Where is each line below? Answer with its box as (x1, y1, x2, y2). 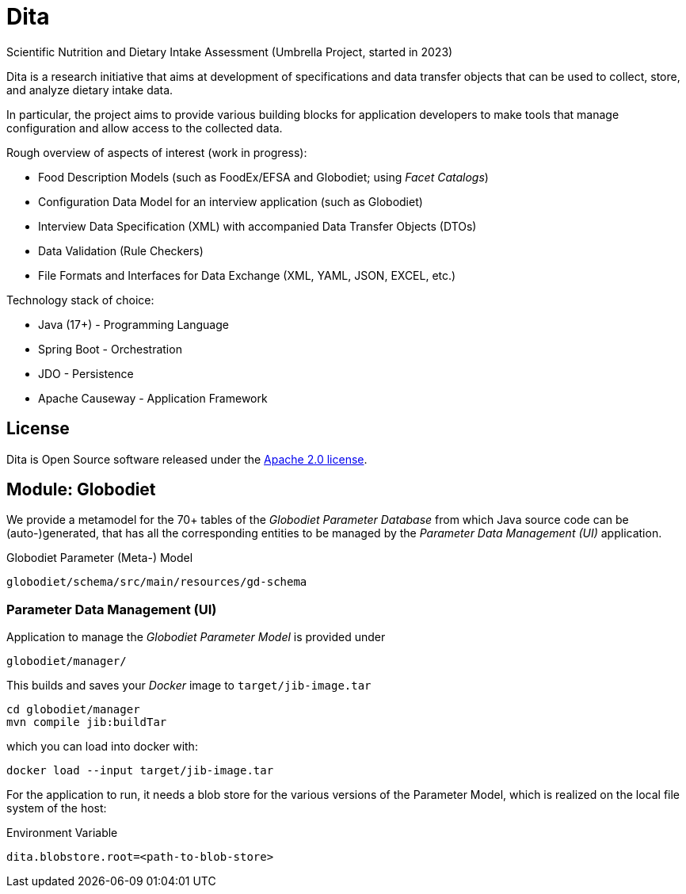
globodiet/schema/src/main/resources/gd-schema (6, 575, 307, 589)
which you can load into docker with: (6, 739, 198, 754)
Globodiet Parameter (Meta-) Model (6, 551, 193, 565)
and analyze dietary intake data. (6, 82, 173, 97)
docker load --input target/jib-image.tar (6, 764, 274, 777)
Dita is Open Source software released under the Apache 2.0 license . (6, 452, 368, 466)
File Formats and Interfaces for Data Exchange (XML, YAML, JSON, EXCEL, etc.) (38, 268, 456, 282)
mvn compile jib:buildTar (6, 716, 167, 729)
